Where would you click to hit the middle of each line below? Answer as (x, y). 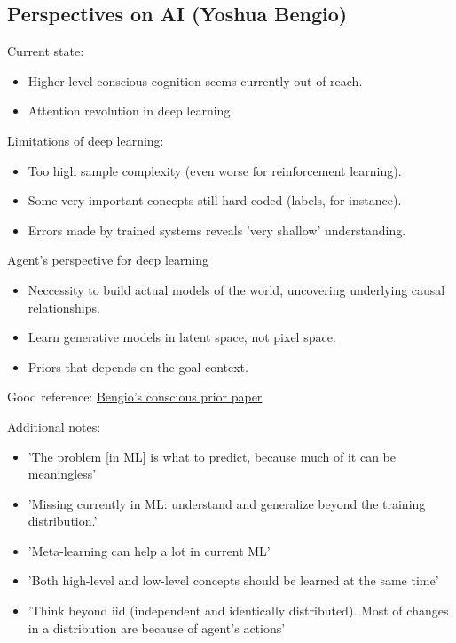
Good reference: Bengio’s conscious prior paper (135, 397)
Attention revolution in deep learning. (131, 111)
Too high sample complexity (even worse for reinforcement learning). (215, 170)
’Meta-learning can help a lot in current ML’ (149, 550)
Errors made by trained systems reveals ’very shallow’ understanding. (217, 230)
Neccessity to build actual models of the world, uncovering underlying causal (236, 289)
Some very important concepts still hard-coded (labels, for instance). (215, 200)
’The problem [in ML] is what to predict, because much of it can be (212, 456)
